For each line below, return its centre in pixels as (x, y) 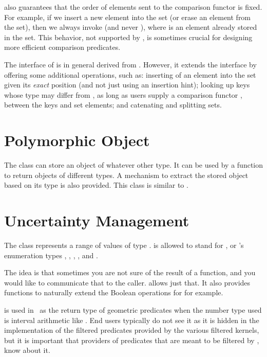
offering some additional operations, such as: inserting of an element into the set (130, 74)
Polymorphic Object (77, 140)
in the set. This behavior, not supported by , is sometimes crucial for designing (128, 37)
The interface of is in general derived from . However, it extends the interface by (130, 64)
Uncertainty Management (97, 220)
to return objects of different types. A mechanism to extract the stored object (126, 175)
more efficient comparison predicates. (62, 47)
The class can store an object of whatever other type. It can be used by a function (133, 165)
